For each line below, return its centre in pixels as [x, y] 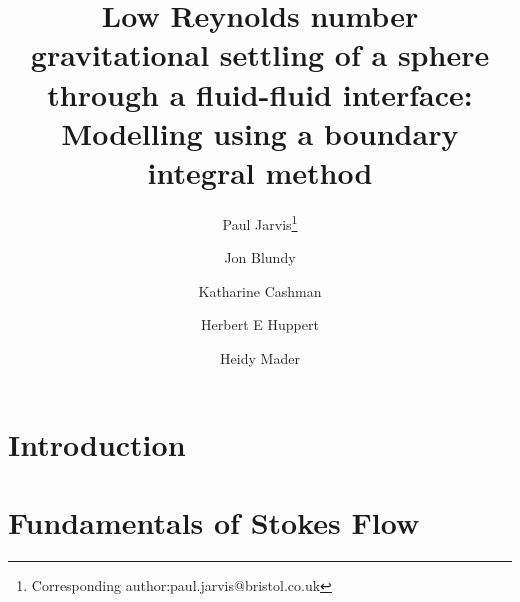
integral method [260, 171]
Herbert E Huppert [260, 324]
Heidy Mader [260, 357]
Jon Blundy [260, 257]
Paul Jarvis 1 [260, 222]
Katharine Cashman [260, 290]
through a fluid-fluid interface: [260, 93]
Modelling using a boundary [260, 132]
